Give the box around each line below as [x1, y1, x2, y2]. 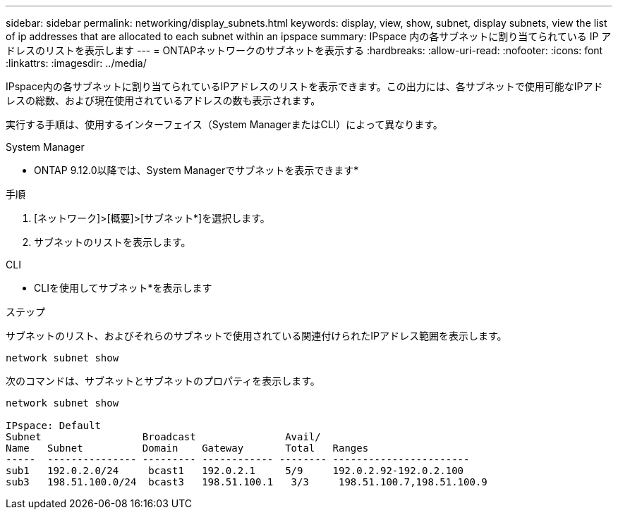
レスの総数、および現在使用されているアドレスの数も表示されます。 [6, 94, 321, 106]
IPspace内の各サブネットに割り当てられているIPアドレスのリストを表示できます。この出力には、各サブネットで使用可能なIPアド [6, 80, 603, 92]
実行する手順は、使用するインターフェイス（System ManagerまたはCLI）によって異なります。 [6, 118, 443, 130]
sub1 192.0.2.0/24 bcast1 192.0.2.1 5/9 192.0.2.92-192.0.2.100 [6, 465, 464, 476]
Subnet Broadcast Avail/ [6, 431, 321, 442]
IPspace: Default [6, 420, 101, 431]
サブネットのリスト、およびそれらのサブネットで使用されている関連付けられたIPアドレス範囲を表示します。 [6, 330, 507, 342]
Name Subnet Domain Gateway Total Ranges [6, 442, 369, 454]
